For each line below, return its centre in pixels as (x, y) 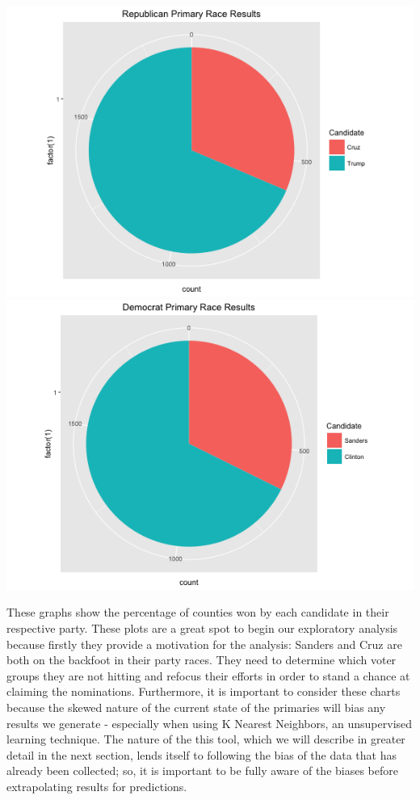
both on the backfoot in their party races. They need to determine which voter (202, 660)
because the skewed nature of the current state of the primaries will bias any (196, 707)
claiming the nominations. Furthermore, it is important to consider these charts (204, 691)
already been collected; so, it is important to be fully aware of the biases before (203, 771)
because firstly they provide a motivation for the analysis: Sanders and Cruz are (204, 644)
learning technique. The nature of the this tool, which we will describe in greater (206, 739)
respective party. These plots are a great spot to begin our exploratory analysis (202, 628)
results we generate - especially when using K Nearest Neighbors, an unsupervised (210, 723)
